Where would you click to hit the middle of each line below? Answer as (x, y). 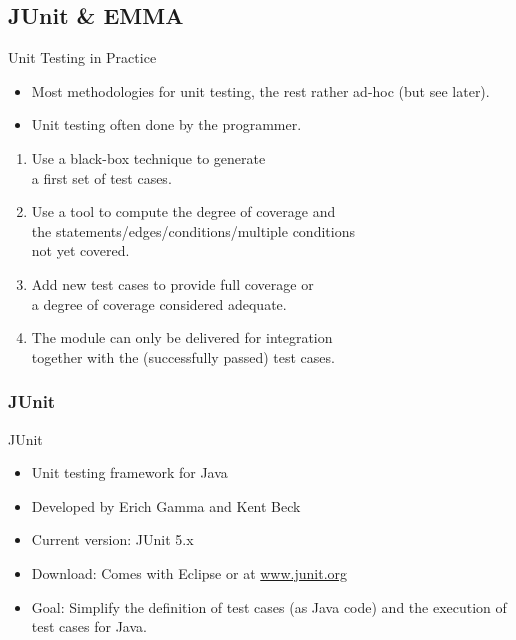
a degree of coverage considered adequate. (159, 303)
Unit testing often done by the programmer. (166, 124)
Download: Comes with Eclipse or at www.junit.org (189, 572)
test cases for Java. (89, 626)
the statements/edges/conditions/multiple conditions (193, 230)
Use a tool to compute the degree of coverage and (183, 211)
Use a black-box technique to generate (148, 157)
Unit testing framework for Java (129, 472)
